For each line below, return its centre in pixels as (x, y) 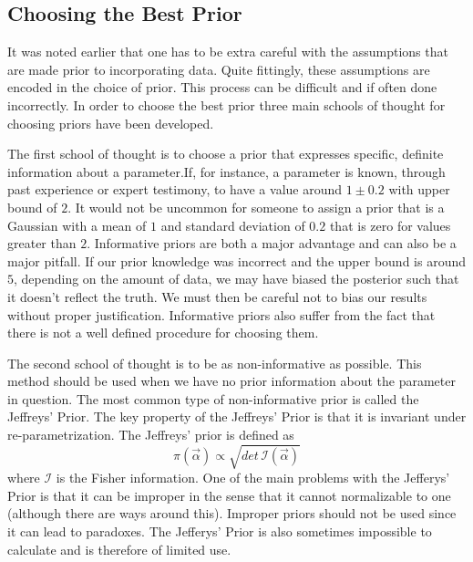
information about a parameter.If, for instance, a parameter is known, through (226, 171)
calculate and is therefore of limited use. (119, 549)
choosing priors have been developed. (111, 123)
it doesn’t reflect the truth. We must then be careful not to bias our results (217, 296)
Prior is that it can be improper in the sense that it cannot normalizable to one (229, 495)
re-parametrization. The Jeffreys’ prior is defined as (151, 435)
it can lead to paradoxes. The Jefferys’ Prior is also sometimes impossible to (220, 531)
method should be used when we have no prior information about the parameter (231, 381)
